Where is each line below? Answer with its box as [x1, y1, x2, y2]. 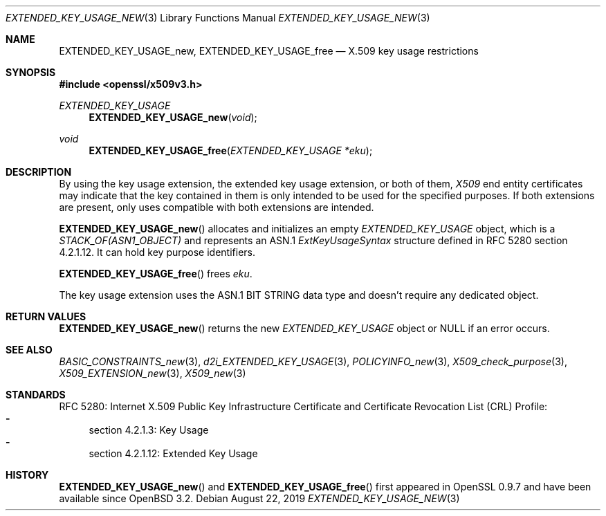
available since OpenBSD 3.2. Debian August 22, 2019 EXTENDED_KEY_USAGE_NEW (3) [59, 492, 460, 504]
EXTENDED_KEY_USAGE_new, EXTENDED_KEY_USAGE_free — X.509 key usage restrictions [59, 45, 479, 57]
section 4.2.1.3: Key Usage [89, 424, 209, 436]
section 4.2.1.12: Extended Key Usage [89, 448, 258, 459]
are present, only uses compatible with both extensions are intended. [59, 201, 374, 213]
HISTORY [6, 469, 49, 481]
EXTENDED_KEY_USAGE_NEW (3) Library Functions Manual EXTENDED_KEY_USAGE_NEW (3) [6, 12, 430, 24]
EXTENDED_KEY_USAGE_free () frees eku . [59, 268, 252, 279]
